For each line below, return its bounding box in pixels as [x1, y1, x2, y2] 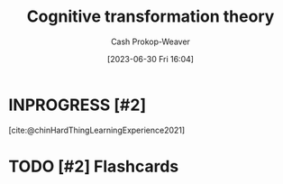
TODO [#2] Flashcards [8, 156, 179, 177]
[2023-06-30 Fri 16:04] [106, 53, 195, 64]
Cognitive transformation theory [26, 6, 275, 27]
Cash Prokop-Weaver [110, 36, 191, 47]
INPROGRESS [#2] [8, 95, 146, 115]
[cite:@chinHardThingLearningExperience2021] [8, 124, 186, 135]
